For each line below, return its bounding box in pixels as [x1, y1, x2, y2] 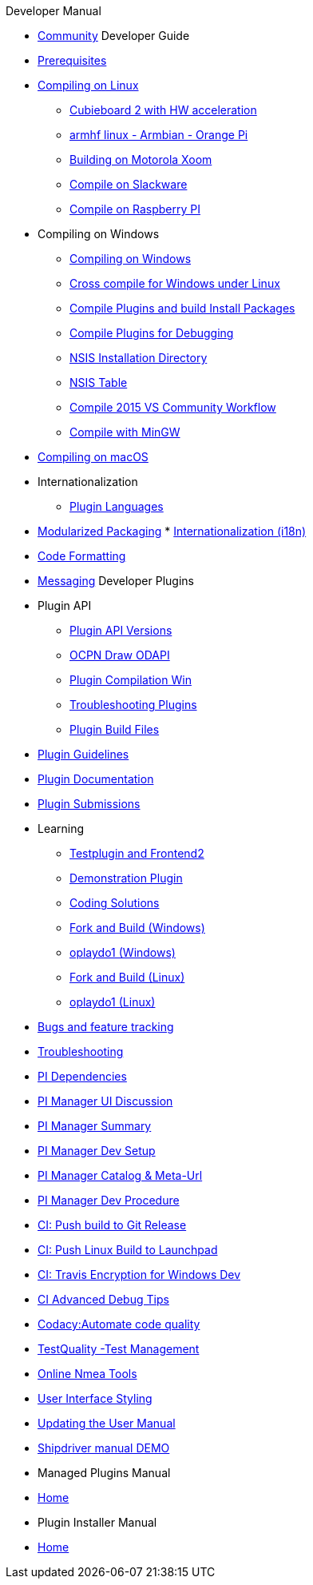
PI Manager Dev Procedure [38, 1193, 180, 1207]
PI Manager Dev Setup [38, 1144, 156, 1157]
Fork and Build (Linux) [69, 970, 185, 984]
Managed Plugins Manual [38, 1466, 171, 1479]
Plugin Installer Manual [38, 1515, 157, 1529]
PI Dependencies [38, 1069, 127, 1083]
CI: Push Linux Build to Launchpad [38, 1243, 218, 1256]
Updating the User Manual [38, 1416, 176, 1430]
